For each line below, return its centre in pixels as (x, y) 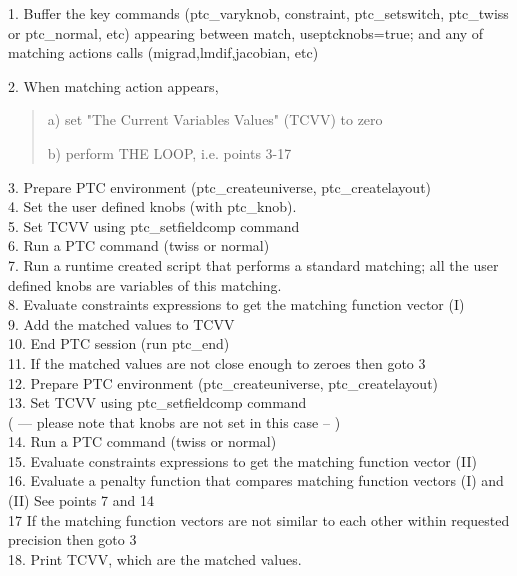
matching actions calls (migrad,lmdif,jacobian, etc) (163, 52)
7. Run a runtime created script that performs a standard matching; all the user (253, 264)
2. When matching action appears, (113, 85)
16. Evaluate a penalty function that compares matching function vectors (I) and (256, 480)
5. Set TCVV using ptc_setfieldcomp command (154, 225)
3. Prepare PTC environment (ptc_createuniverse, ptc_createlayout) (220, 186)
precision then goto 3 (72, 539)
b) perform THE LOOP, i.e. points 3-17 (169, 152)
